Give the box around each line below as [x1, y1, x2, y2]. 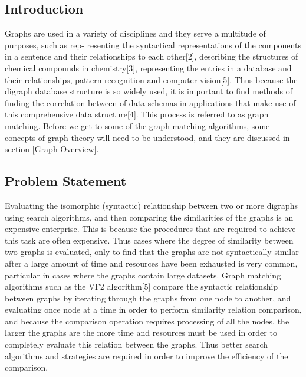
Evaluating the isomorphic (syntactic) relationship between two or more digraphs [5, 199, 298, 211]
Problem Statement [5, 172, 127, 190]
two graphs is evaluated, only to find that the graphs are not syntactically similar [5, 245, 299, 258]
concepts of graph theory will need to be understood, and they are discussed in [5, 131, 290, 143]
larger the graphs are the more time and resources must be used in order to [5, 326, 277, 339]
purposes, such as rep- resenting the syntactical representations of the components [5, 38, 301, 51]
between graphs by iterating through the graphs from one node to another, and [5, 291, 291, 304]
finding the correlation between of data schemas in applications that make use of [5, 96, 296, 109]
